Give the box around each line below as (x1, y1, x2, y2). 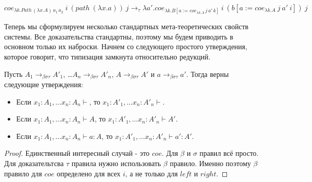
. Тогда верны (186, 68, 229, 79)
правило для (4, 168, 43, 178)
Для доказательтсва (4, 157, 64, 168)
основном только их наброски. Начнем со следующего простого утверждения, (4, 41, 247, 52)
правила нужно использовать (71, 157, 161, 168)
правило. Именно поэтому (170, 157, 251, 168)
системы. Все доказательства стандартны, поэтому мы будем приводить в (4, 31, 234, 42)
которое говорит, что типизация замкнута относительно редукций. (4, 51, 211, 62)
